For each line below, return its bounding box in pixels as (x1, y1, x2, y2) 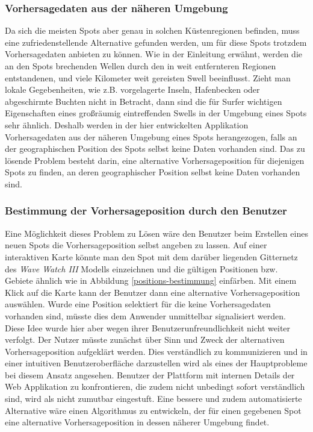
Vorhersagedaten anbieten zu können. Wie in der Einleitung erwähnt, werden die (5, 48, 303, 60)
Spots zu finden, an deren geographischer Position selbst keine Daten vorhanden (5, 166, 300, 178)
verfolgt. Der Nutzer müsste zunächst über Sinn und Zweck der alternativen (5, 333, 285, 346)
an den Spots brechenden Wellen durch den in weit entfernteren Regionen (5, 60, 276, 72)
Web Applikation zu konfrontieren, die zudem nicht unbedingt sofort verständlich (5, 380, 305, 393)
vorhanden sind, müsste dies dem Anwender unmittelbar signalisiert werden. (5, 309, 286, 322)
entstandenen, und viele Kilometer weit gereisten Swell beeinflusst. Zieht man (5, 71, 291, 84)
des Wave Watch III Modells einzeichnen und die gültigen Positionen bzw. (5, 262, 278, 275)
